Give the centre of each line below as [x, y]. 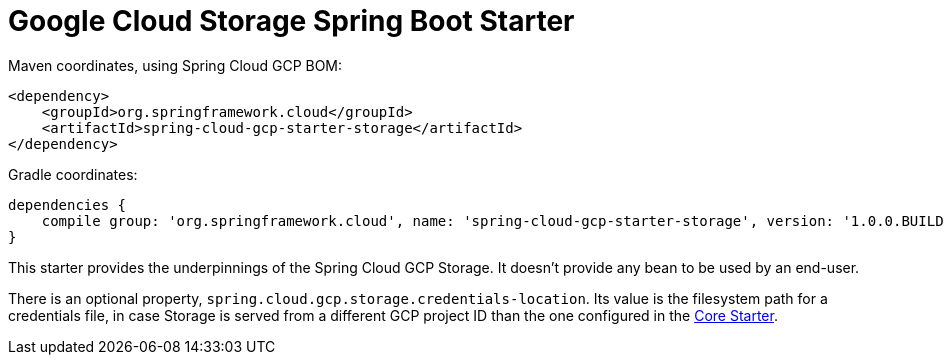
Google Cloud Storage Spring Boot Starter [291, 21]
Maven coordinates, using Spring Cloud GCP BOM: [175, 65]
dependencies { [67, 204]
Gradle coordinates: [73, 174]
